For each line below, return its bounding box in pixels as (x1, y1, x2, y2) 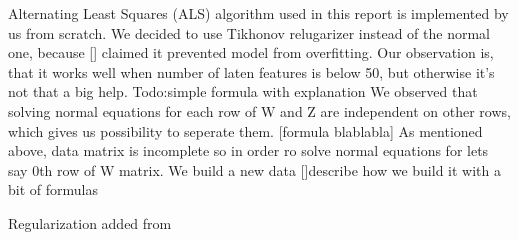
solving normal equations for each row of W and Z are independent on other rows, (8, 100, 511, 121)
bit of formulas (8, 179, 98, 200)
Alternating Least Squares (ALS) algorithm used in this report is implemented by (8, 3, 509, 23)
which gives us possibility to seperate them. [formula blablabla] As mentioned (8, 120, 483, 141)
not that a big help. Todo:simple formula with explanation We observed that (8, 81, 478, 102)
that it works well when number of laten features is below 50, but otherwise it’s (8, 61, 495, 82)
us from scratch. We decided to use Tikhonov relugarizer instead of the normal (8, 22, 490, 43)
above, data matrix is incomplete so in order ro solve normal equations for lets (8, 140, 489, 161)
